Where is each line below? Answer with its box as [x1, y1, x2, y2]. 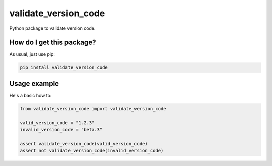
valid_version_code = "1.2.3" [20, 120, 95, 125]
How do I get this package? [9, 38, 96, 47]
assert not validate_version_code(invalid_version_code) [20, 148, 164, 154]
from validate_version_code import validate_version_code [20, 106, 166, 111]
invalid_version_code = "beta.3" [20, 127, 103, 133]
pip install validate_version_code [20, 65, 108, 70]
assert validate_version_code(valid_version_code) [20, 141, 148, 146]
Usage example [9, 79, 59, 88]
